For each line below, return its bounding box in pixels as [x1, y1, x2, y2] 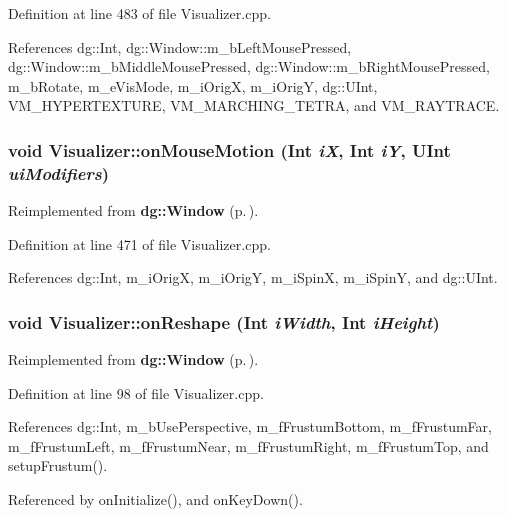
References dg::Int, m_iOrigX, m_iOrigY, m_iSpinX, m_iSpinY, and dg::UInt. [8, 267, 498, 288]
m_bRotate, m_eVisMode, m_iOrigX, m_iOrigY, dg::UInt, [8, 75, 378, 96]
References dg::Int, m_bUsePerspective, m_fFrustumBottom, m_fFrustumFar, [8, 416, 492, 437]
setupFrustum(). [8, 455, 108, 476]
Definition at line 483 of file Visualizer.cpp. [8, 3, 271, 23]
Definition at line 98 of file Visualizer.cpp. [8, 382, 264, 403]
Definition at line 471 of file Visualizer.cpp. [8, 233, 271, 254]
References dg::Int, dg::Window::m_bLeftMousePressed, [8, 36, 352, 57]
